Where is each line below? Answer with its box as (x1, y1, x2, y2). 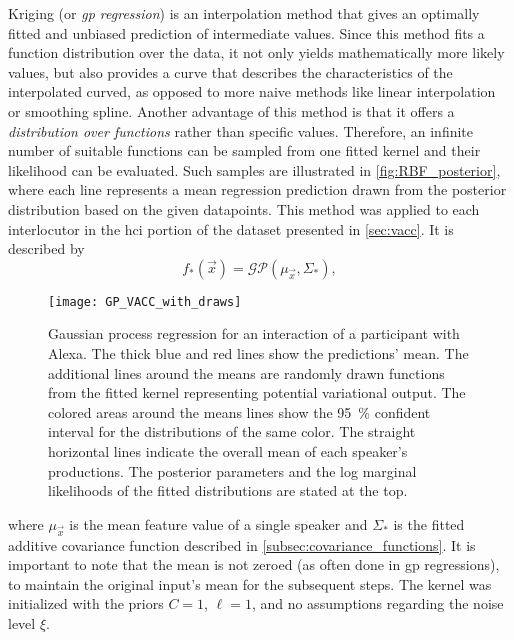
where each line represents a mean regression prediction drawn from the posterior (8, 179, 507, 200)
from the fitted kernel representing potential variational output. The (48, 382, 466, 403)
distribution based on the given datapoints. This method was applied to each (8, 198, 480, 219)
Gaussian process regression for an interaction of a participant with (48, 323, 460, 344)
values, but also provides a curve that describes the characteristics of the (8, 61, 453, 82)
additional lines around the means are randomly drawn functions (48, 362, 445, 383)
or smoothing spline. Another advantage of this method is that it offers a (8, 100, 455, 121)
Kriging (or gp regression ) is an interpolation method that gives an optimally (8, 3, 480, 23)
